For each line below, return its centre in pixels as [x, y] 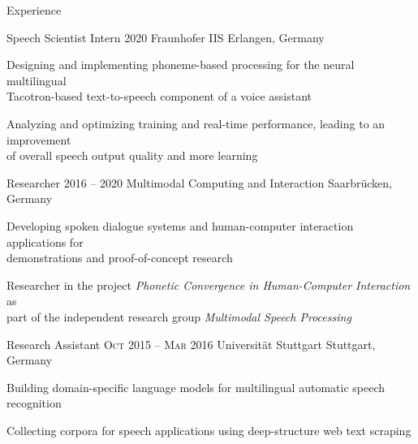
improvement [39, 139]
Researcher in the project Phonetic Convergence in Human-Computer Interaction [209, 285]
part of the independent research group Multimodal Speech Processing [179, 316]
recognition [34, 403]
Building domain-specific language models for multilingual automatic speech [196, 387]
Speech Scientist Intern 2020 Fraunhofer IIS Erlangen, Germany [166, 37]
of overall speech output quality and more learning [132, 155]
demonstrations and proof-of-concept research [120, 258]
